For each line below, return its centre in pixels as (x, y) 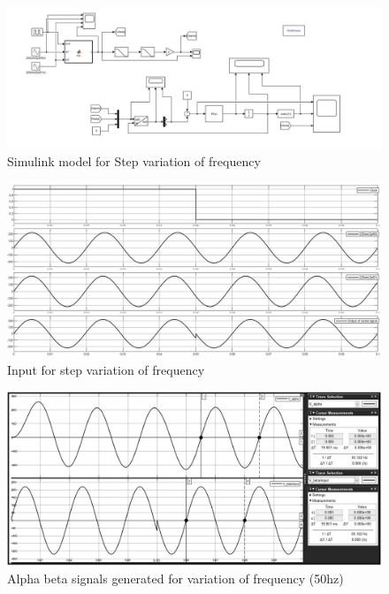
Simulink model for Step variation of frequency (134, 161)
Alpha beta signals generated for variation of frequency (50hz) (175, 578)
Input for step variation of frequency (106, 369)
